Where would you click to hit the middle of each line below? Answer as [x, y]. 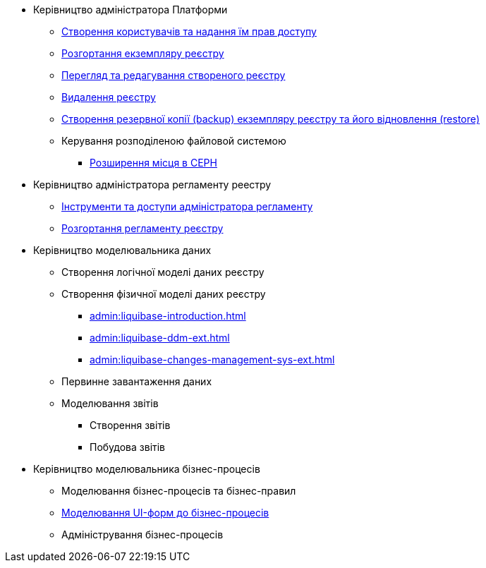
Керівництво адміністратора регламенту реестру [152, 185]
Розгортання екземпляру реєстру [143, 53]
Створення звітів [130, 425]
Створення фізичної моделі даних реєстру [164, 294]
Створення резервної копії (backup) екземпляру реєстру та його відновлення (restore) [271, 119]
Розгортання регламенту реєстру [142, 228]
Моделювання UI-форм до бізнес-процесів [165, 513]
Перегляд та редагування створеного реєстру [174, 75]
